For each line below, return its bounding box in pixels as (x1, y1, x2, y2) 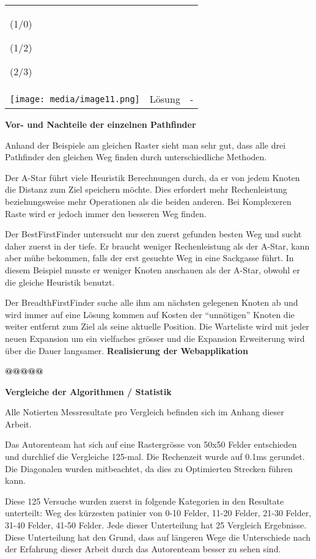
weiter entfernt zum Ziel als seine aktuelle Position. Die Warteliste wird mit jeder (5, 320, 309, 333)
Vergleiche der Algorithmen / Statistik (5, 385, 172, 398)
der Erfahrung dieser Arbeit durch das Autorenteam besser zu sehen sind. (5, 542, 281, 555)
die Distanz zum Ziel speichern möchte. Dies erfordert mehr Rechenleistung (5, 183, 287, 196)
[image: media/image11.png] (10, 94, 140, 104)
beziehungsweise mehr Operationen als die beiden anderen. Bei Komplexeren (5, 194, 292, 207)
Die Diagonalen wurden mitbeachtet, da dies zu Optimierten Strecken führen (5, 462, 293, 475)
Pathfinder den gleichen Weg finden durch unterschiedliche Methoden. (5, 150, 267, 163)
